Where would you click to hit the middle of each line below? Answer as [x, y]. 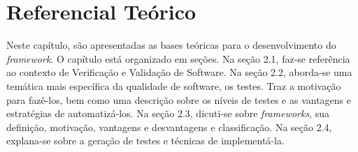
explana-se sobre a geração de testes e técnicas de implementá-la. [145, 140]
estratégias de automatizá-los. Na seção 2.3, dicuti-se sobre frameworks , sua [168, 113]
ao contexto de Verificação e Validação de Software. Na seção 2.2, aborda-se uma [179, 72]
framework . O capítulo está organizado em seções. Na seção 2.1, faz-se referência [178, 58]
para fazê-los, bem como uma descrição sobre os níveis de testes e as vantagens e [179, 99]
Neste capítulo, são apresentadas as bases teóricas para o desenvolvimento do [171, 45]
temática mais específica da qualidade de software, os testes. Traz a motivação [174, 85]
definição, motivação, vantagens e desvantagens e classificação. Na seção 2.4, [169, 127]
